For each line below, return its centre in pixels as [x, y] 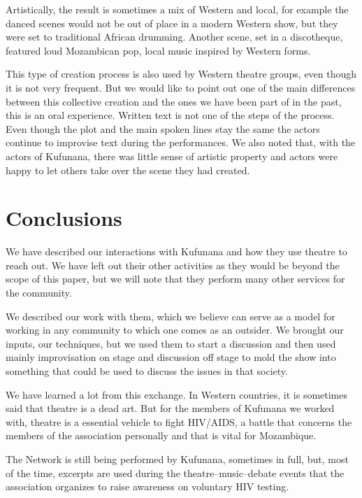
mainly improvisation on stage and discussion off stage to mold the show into [171, 357]
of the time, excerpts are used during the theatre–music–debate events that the [175, 472]
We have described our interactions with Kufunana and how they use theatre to [176, 251]
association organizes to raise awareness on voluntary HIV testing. [147, 486]
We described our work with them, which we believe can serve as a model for [171, 316]
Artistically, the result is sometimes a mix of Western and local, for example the [177, 9]
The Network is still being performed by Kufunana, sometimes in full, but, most [177, 458]
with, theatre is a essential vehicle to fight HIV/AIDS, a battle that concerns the [179, 421]
